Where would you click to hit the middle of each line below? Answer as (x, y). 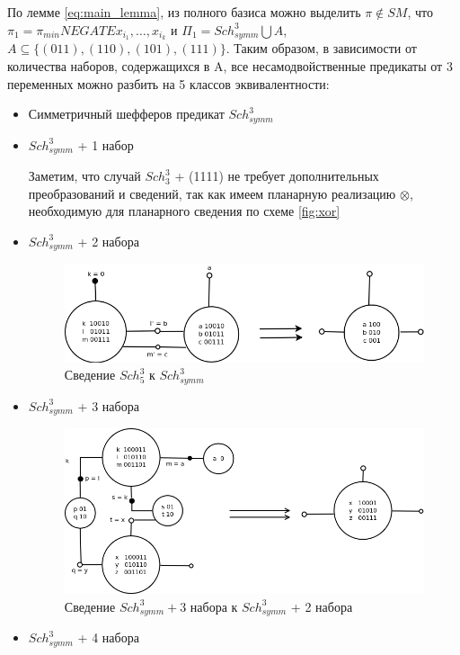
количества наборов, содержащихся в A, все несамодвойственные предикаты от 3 (230, 66)
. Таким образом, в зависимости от (321, 48)
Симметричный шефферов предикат (126, 114)
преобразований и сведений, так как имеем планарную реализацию (212, 193)
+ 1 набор (106, 144)
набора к (214, 606)
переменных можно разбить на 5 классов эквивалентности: (168, 83)
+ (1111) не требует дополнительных (277, 176)
